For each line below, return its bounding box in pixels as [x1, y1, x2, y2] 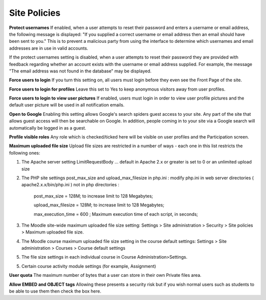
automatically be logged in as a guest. [9, 125, 86, 131]
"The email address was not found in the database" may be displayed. [9, 68, 152, 74]
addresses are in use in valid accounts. [9, 45, 89, 51]
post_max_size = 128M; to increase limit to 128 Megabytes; [33, 193, 153, 199]
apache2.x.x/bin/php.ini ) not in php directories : [21, 182, 120, 188]
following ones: [9, 150, 40, 156]
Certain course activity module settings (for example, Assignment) [21, 263, 156, 269]
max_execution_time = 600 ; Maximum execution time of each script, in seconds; [33, 211, 198, 217]
